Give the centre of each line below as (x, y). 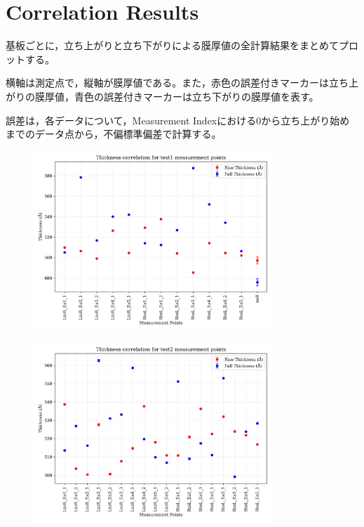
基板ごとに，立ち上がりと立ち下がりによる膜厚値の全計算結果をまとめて (172, 45)
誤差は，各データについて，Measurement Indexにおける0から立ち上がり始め (178, 120)
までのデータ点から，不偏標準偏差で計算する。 (114, 134)
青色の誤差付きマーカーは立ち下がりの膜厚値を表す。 (196, 96)
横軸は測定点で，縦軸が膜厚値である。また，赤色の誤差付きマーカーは (168, 83)
